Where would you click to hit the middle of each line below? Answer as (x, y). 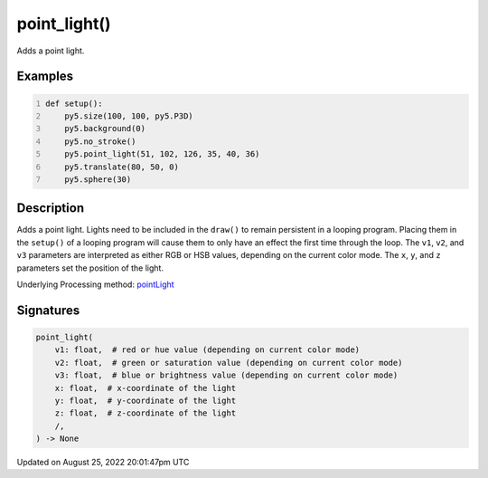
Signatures (48, 310)
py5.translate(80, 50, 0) (122, 167)
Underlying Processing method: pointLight (96, 284)
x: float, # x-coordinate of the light (145, 388)
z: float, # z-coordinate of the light (145, 413)
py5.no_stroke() (100, 141)
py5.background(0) (105, 129)
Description (51, 208)
